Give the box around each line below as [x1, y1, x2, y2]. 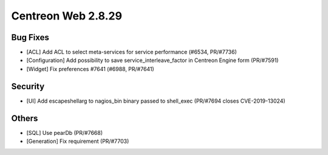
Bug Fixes [11, 32, 50, 43]
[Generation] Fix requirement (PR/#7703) [26, 137, 129, 145]
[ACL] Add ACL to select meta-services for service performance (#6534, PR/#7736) [26, 49, 237, 56]
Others [11, 113, 38, 123]
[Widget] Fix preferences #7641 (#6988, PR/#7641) [26, 65, 154, 72]
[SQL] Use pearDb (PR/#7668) [26, 129, 103, 136]
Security [11, 81, 45, 91]
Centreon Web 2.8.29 [11, 9, 123, 22]
